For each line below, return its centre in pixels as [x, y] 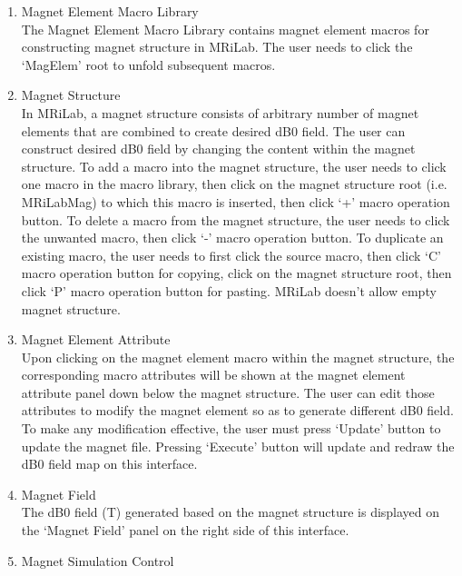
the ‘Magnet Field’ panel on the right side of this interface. [185, 530]
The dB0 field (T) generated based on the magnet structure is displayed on [231, 512]
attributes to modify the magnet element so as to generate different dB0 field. [237, 410]
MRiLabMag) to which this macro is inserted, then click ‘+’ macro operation [236, 201]
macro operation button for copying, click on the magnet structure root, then [236, 273]
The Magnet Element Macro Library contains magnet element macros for [225, 29]
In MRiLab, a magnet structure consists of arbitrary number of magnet [220, 112]
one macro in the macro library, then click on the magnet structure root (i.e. [234, 184]
